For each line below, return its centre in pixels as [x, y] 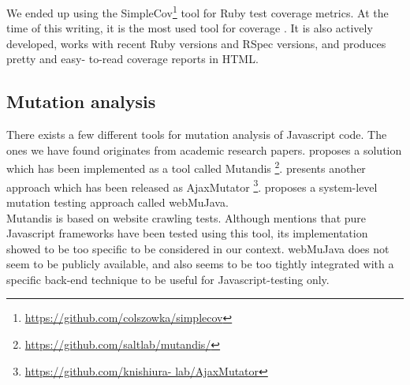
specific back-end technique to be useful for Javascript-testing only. [168, 279]
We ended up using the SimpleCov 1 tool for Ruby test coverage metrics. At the [198, 11]
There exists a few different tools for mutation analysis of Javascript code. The [197, 135]
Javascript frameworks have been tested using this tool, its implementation [187, 233]
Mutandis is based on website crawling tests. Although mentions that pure [186, 217]
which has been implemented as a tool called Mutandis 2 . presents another [186, 167]
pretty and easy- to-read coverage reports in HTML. [132, 59]
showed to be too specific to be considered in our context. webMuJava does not [198, 248]
